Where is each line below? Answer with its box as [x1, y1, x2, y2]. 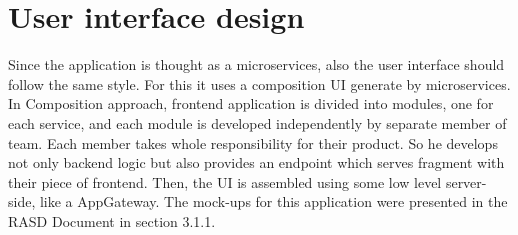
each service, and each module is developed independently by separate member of [8, 112, 507, 133]
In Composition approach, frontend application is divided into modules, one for [8, 93, 494, 114]
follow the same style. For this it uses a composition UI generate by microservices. [8, 73, 511, 94]
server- [445, 171, 487, 192]
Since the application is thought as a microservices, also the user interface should [8, 54, 505, 75]
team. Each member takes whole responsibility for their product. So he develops [8, 132, 498, 153]
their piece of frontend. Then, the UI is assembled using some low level [8, 171, 442, 192]
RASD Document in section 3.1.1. [8, 210, 216, 231]
